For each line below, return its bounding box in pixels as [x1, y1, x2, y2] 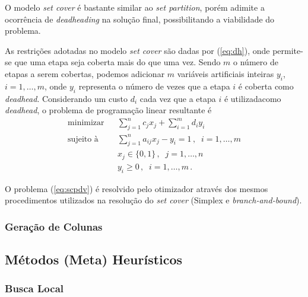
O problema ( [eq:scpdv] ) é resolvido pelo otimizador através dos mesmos [5, 182, 268, 194]
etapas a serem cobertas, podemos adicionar [5, 67, 165, 79]
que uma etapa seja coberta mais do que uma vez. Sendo [14, 56, 221, 68]
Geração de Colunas [5, 219, 103, 234]
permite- [272, 44, 303, 56]
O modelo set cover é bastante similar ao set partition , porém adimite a [5, 1, 265, 13]
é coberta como [238, 79, 294, 92]
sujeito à [68, 135, 99, 143]
